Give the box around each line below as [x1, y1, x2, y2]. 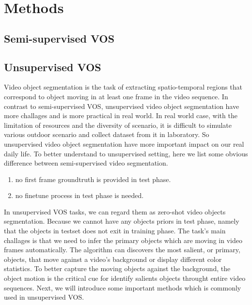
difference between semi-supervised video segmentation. [4, 158, 168, 168]
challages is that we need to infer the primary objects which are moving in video [4, 235, 242, 245]
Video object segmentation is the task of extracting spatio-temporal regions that [4, 82, 243, 92]
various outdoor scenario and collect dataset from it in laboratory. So [4, 129, 209, 139]
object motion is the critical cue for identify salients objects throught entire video [4, 273, 246, 283]
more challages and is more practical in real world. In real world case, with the [4, 110, 237, 121]
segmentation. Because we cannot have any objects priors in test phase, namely [4, 216, 239, 226]
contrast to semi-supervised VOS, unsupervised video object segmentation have [4, 101, 239, 111]
